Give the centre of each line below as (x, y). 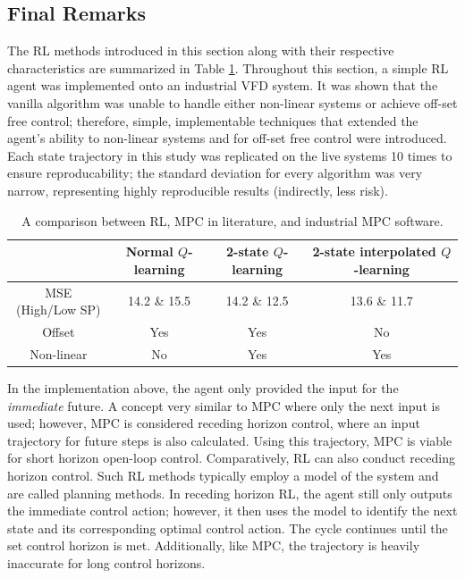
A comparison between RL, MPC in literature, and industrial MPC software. (232, 220)
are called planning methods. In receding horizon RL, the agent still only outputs (230, 493)
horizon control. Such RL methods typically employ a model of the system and (223, 475)
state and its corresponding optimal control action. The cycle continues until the (228, 528)
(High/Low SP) (59, 310)
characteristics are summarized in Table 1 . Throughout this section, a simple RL (228, 67)
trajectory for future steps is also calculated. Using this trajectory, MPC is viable (230, 440)
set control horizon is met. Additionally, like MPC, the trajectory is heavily (214, 545)
